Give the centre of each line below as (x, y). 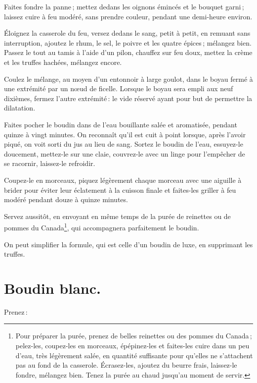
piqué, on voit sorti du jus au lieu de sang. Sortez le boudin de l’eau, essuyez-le (124, 144)
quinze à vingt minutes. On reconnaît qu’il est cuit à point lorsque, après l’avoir (125, 134)
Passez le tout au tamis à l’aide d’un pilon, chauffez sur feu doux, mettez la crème (128, 52)
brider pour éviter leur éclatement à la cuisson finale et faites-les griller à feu (120, 190)
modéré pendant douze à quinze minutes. (66, 199)
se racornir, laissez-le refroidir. (50, 163)
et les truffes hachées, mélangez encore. (63, 62)
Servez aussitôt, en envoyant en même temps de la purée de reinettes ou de (117, 216)
